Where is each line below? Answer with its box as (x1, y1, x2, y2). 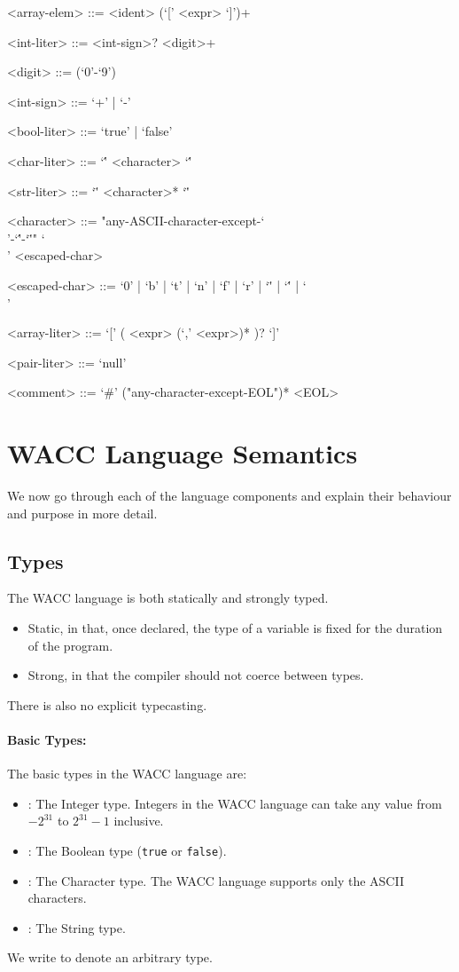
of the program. (27, 636, 113, 654)
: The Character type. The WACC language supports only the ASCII (27, 871, 404, 889)
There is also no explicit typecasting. (7, 695, 207, 714)
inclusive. (113, 811, 164, 830)
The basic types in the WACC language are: (7, 764, 247, 783)
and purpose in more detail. (7, 503, 158, 522)
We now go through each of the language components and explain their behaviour (7, 486, 452, 505)
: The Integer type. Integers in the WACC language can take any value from (27, 794, 442, 812)
